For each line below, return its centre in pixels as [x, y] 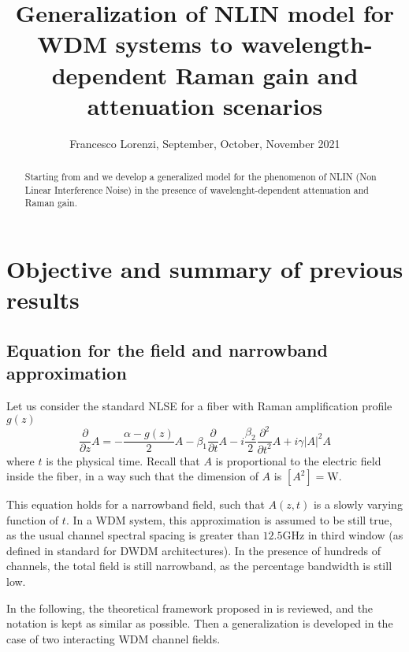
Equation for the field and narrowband [167, 349]
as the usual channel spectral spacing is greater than [133, 535]
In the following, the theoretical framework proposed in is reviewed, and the [190, 608]
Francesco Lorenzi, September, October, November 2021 [205, 143]
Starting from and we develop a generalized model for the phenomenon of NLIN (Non [201, 177]
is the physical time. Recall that [123, 460]
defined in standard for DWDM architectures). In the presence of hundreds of [194, 550]
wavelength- [307, 44]
